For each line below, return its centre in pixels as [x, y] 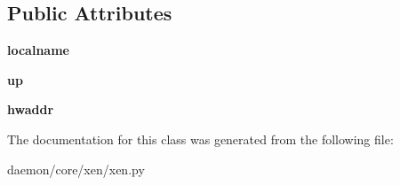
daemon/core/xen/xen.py [76, 169]
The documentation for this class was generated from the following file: [200, 139]
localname [38, 50]
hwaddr [31, 109]
